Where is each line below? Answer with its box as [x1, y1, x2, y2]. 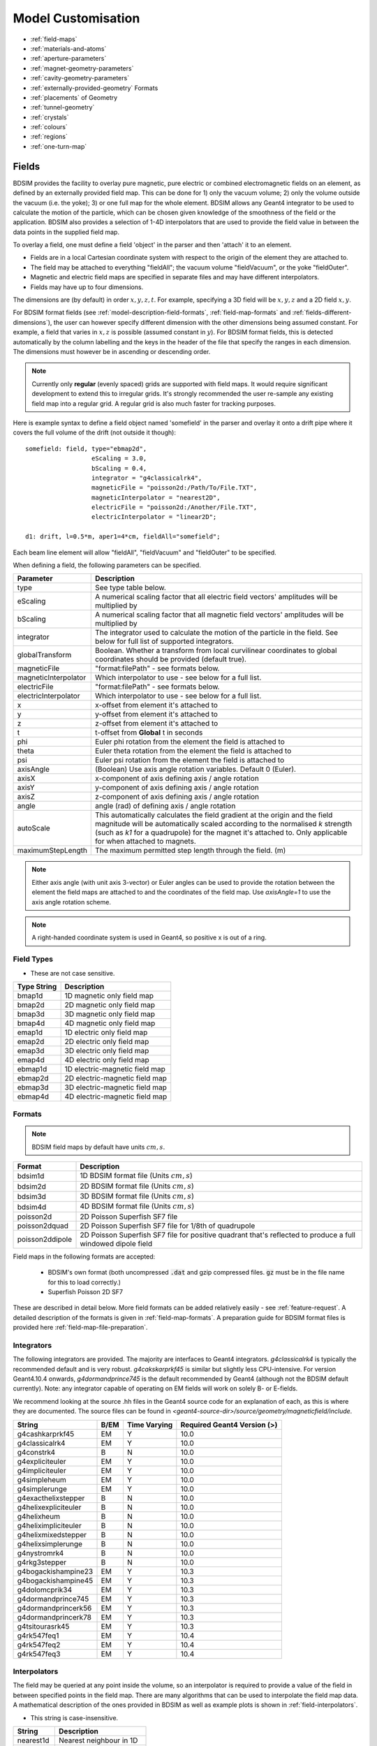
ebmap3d [17, 1083, 49, 1092]
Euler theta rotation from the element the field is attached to [95, 746, 292, 756]
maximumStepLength [17, 846, 87, 856]
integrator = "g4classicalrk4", [91, 474, 202, 482]
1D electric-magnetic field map [64, 1064, 165, 1073]
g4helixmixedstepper [17, 1529, 87, 1539]
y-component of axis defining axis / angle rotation [95, 783, 260, 793]
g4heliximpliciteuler [17, 1520, 82, 1530]
